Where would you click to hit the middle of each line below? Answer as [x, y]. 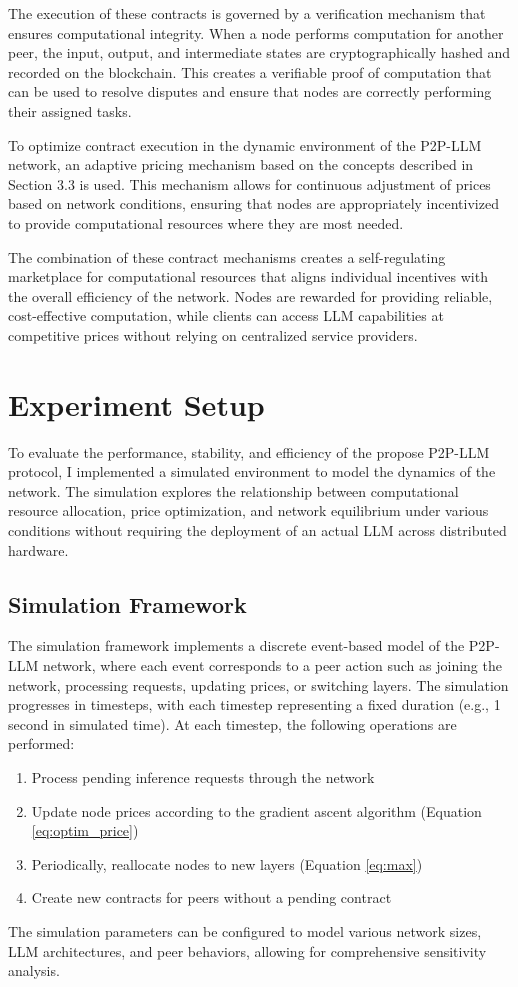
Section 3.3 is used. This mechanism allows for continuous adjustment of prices [249, 183]
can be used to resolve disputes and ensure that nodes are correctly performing [250, 91]
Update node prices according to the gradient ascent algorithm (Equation [256, 810]
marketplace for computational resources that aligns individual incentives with [248, 276]
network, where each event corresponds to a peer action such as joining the [272, 664]
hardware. [38, 549]
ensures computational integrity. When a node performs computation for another [256, 32]
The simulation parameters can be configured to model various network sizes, [245, 930]
